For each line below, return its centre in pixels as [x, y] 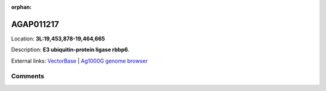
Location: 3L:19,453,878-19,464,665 [58, 39]
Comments [28, 77]
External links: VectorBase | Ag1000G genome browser [79, 61]
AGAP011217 [35, 24]
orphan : [21, 7]
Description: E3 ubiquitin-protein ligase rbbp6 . [70, 50]
